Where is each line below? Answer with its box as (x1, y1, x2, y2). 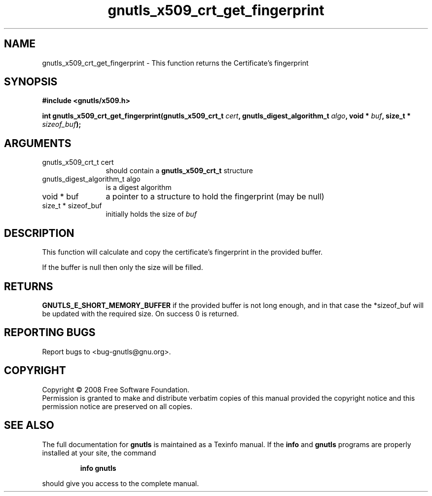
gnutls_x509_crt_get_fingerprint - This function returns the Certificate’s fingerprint (42, 58, 309, 67)
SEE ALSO (4, 419, 54, 432)
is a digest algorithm (106, 183, 172, 192)
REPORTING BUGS (4, 326, 96, 339)
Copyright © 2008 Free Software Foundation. (42, 385, 190, 394)
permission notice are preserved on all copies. (42, 402, 192, 411)
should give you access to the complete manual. (42, 479, 199, 488)
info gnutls (80, 463, 116, 472)
